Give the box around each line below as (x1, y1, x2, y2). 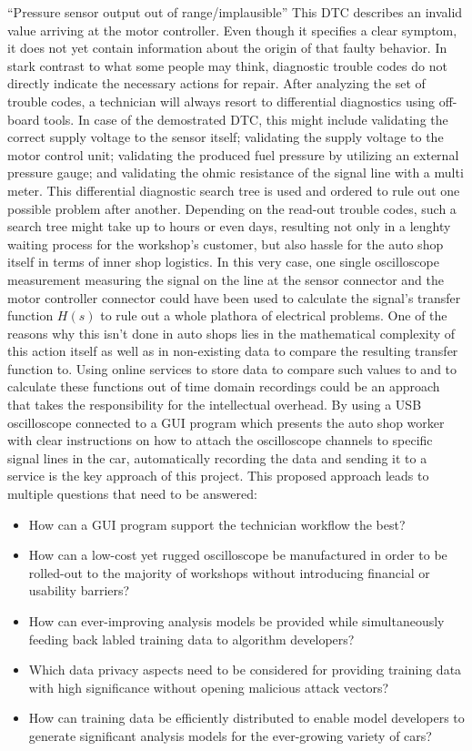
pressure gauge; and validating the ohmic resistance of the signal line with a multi (7, 163, 464, 182)
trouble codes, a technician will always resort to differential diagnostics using (7, 91, 435, 110)
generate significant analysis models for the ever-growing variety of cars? (28, 726, 432, 745)
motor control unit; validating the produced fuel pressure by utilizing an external (7, 145, 459, 164)
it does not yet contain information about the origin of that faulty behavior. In (7, 38, 447, 57)
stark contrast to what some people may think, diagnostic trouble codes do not (7, 56, 447, 75)
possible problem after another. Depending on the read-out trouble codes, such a (7, 198, 457, 218)
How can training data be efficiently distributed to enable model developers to (28, 708, 465, 727)
